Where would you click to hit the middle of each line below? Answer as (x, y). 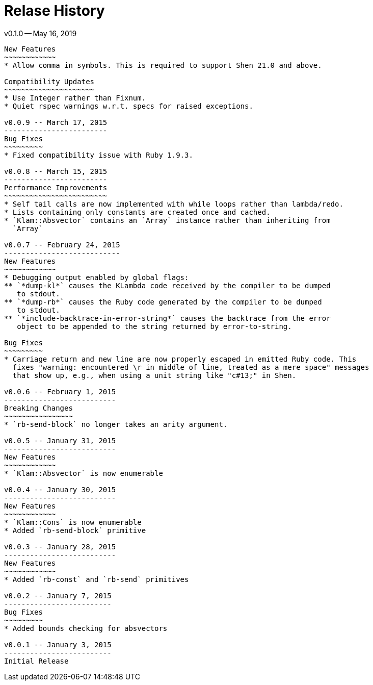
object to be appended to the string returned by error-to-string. (154, 326)
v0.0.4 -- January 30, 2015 (60, 489)
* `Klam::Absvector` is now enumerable (84, 473)
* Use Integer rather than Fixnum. (75, 98)
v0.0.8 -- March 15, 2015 (56, 171)
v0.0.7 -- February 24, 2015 (62, 245)
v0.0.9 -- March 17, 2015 (56, 122)
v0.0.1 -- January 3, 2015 (58, 644)
